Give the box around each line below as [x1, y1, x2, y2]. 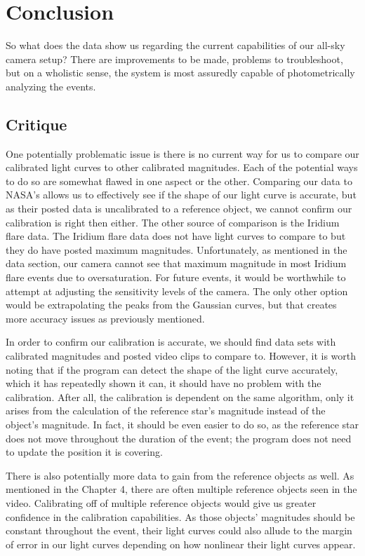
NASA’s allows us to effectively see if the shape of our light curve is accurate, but [6, 187, 357, 202]
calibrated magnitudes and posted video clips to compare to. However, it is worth [6, 348, 356, 363]
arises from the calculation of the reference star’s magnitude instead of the [6, 403, 326, 418]
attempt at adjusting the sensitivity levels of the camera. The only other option [6, 283, 348, 298]
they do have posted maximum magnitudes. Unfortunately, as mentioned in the [6, 242, 347, 257]
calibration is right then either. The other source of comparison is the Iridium [6, 215, 340, 229]
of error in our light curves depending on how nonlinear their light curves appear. [6, 536, 356, 551]
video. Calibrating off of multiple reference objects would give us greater [6, 495, 317, 510]
